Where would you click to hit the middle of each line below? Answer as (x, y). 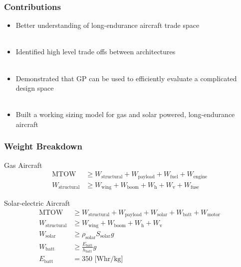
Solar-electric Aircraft (37, 203)
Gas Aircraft (23, 165)
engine (200, 177)
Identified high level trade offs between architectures (96, 52)
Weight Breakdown (43, 146)
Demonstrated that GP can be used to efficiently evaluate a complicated (126, 78)
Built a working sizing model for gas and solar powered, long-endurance (125, 114)
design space (35, 88)
